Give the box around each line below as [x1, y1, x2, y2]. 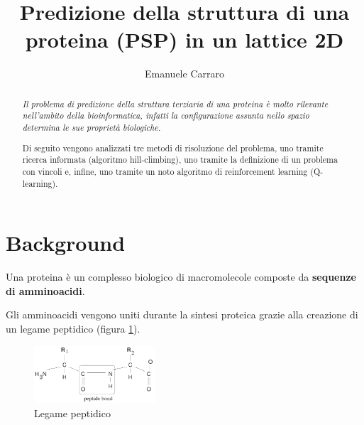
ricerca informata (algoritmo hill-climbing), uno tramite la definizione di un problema [22, 154, 338, 166]
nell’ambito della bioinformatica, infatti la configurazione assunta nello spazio [22, 109, 309, 122]
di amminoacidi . [6, 283, 85, 298]
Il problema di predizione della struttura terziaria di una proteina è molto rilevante [22, 97, 329, 109]
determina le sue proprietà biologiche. [22, 122, 161, 134]
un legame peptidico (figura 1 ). [6, 321, 140, 335]
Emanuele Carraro [145, 66, 224, 81]
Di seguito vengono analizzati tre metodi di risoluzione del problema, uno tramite [22, 141, 324, 154]
